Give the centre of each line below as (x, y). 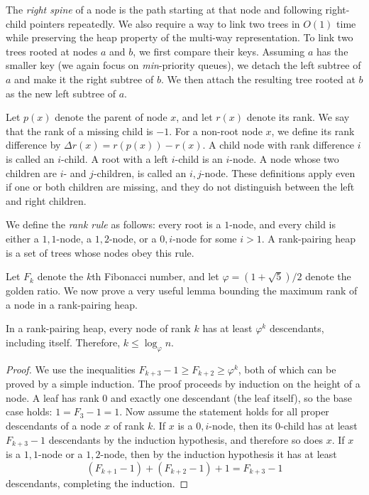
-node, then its (241, 425)
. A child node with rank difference (279, 145)
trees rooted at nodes (52, 51)
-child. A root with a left (115, 158)
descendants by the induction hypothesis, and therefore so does (186, 439)
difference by (33, 145)
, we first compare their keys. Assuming (219, 51)
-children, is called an (140, 172)
